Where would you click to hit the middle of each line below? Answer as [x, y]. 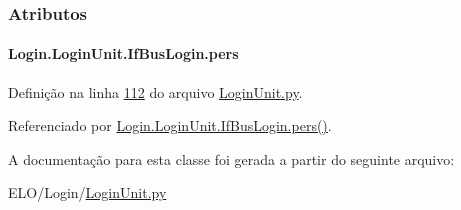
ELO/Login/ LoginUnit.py [87, 192]
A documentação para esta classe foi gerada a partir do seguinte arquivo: [231, 158]
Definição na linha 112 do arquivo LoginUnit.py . [155, 91]
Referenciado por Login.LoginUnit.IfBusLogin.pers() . [170, 125]
